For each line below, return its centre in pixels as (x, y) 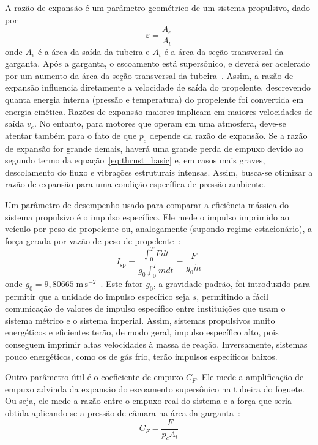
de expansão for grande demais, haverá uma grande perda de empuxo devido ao (154, 148)
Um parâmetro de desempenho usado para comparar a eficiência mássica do (147, 205)
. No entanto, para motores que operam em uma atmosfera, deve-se (160, 123)
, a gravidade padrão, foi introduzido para (232, 283)
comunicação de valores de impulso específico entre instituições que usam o (145, 308)
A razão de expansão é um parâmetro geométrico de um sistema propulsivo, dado (158, 7)
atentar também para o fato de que (71, 135)
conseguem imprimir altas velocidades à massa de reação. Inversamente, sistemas (156, 344)
